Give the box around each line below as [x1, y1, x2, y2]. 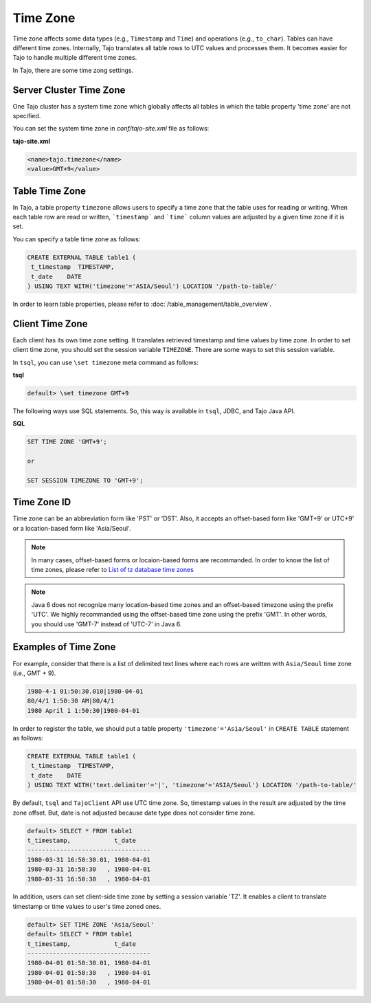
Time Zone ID [12, 496, 71, 508]
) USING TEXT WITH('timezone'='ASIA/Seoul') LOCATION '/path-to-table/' [27, 283, 278, 290]
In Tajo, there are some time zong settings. [12, 66, 134, 74]
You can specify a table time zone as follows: [12, 234, 141, 243]
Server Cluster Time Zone [12, 84, 126, 96]
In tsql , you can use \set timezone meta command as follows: [12, 358, 199, 366]
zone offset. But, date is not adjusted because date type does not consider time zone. [12, 808, 256, 817]
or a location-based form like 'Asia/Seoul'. [12, 524, 131, 532]
